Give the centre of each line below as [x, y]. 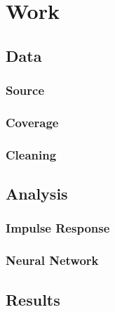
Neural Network [52, 260]
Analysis [37, 194]
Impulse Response [58, 228]
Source [25, 90]
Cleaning [31, 154]
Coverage [32, 122]
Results [33, 299]
